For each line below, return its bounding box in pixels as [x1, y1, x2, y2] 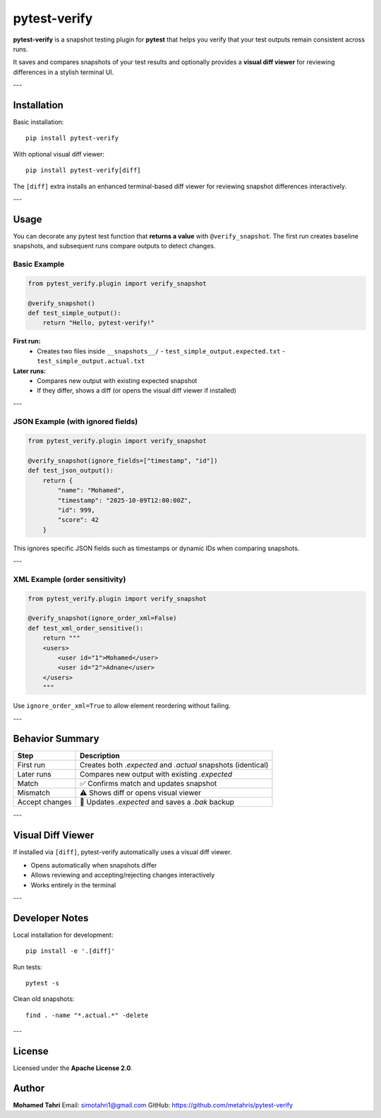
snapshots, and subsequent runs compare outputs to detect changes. [13, 242, 216, 250]
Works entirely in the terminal [30, 880, 116, 889]
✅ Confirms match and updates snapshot [80, 779, 217, 789]
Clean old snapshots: [13, 995, 75, 1003]
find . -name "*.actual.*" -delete [25, 1011, 149, 1019]
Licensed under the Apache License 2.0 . [13, 1064, 133, 1072]
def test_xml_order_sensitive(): [28, 624, 144, 632]
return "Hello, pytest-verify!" [42, 319, 155, 327]
